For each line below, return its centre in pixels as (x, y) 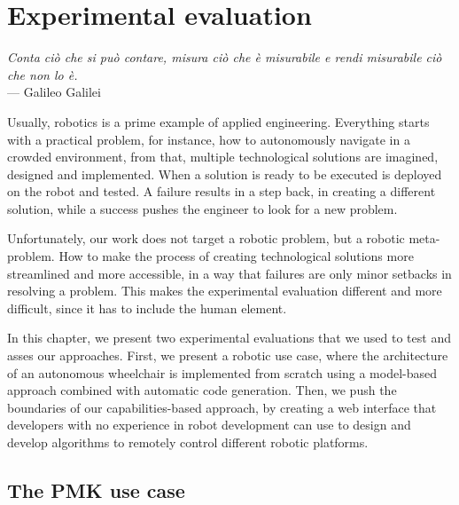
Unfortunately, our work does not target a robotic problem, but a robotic (206, 238)
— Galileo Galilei (54, 92)
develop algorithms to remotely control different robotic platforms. (188, 442)
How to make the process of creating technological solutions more (236, 256)
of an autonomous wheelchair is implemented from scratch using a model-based (222, 372)
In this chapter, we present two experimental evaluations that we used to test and (229, 338)
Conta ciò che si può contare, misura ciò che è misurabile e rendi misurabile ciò (225, 57)
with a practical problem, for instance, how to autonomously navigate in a (209, 139)
